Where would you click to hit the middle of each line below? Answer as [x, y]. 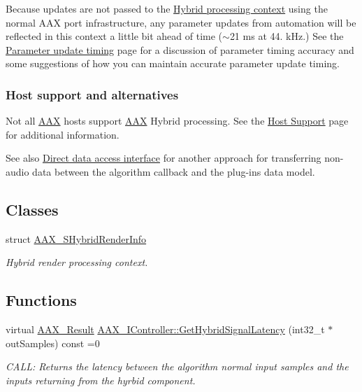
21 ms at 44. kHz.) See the [287, 36]
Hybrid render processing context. [77, 262]
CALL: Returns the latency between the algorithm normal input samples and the [177, 366]
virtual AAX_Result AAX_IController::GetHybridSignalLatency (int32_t [165, 329]
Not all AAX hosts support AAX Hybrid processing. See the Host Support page [177, 121]
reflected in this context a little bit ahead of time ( [114, 36]
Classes [32, 209]
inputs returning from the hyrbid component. [101, 380]
